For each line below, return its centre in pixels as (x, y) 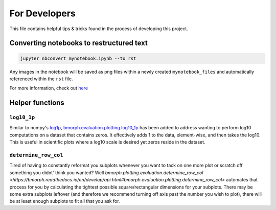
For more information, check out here (49, 88)
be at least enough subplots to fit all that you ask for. (65, 201)
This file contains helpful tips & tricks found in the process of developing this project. (99, 29)
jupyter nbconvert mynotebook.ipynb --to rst (78, 58)
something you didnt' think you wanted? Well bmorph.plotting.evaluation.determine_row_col (106, 172)
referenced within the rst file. (41, 79)
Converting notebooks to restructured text (78, 43)
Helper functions (37, 103)
